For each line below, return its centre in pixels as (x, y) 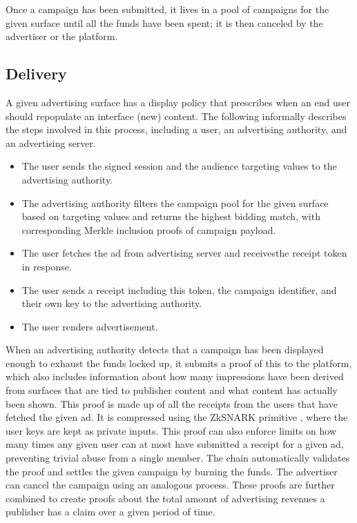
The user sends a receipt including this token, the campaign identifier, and (179, 289)
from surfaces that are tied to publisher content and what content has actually (172, 390)
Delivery (36, 73)
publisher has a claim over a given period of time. (110, 512)
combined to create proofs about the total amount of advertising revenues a (165, 498)
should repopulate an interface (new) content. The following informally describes (176, 116)
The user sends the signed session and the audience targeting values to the (179, 166)
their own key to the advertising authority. (112, 303)
